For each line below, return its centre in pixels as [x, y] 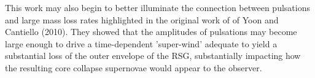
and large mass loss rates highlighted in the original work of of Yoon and [142, 19]
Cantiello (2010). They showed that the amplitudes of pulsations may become [151, 32]
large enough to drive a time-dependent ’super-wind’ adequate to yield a [141, 43]
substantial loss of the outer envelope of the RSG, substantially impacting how [153, 56]
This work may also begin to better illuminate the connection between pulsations [157, 7]
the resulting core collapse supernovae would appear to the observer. [134, 67]
